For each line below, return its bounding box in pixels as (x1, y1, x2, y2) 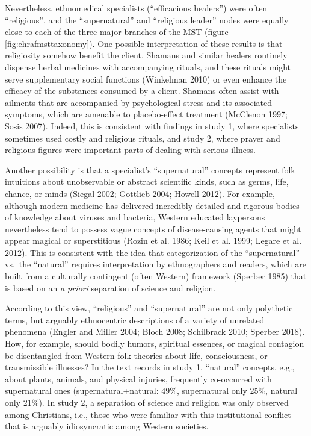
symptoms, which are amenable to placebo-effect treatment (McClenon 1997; (5, 108, 288, 120)
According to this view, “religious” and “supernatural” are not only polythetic (5, 302, 293, 314)
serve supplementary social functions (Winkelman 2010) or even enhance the (5, 72, 287, 85)
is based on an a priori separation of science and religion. (5, 281, 216, 294)
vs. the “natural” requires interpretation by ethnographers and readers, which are (5, 258, 306, 270)
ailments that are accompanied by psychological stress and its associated (5, 96, 272, 108)
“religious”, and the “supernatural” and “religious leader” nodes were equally (5, 13, 289, 26)
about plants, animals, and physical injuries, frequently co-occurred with (5, 372, 272, 385)
